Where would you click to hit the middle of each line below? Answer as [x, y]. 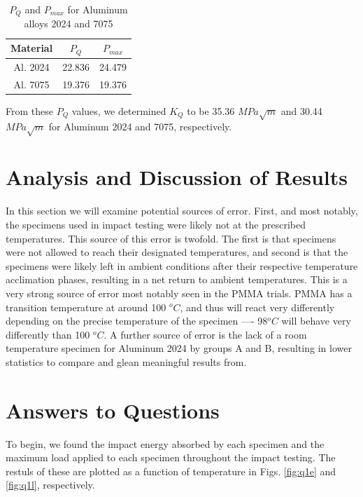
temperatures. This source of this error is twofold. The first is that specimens [171, 238]
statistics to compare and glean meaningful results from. [126, 361]
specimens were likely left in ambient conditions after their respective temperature [182, 265]
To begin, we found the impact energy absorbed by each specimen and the [165, 443]
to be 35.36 [211, 110]
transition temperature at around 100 [86, 307]
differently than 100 [48, 334]
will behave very [316, 321]
